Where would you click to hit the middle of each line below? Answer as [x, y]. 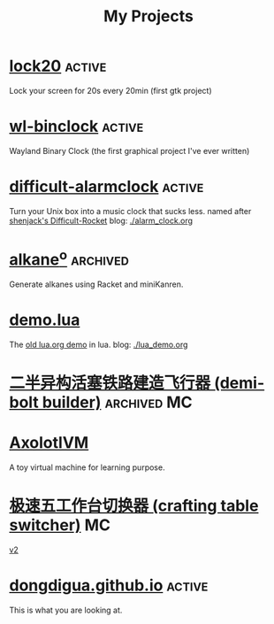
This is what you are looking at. [66, 610]
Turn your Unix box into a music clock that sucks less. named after [130, 211]
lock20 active [58, 66]
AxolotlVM [49, 443]
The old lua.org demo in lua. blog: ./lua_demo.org [99, 345]
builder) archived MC [117, 402]
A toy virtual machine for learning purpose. [87, 467]
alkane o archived [69, 258]
